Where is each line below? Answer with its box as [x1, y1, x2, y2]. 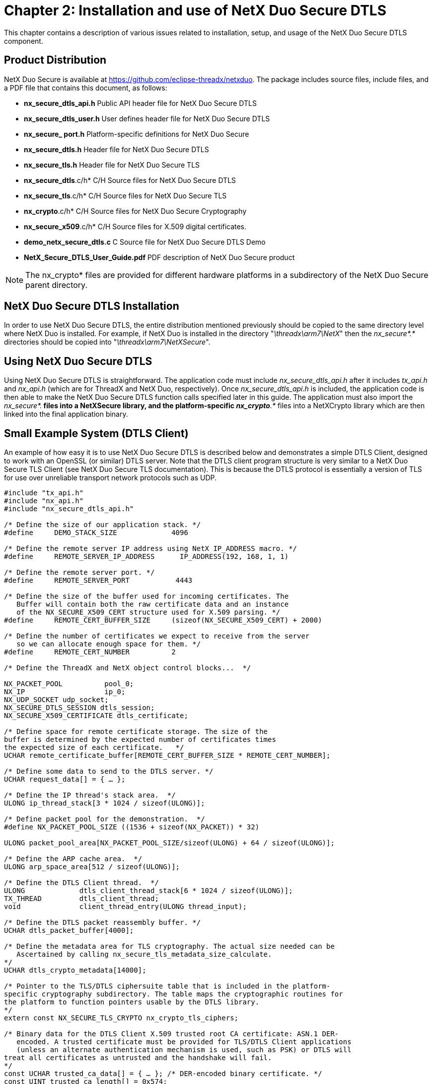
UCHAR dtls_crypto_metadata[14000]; [4, 966, 146, 975]
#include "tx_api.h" [4, 489, 84, 497]
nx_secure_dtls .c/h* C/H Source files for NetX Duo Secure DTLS [24, 176, 236, 184]
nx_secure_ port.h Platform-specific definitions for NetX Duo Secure [24, 129, 249, 138]
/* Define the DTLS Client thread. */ [4, 879, 159, 887]
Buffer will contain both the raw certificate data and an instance [16, 600, 289, 609]
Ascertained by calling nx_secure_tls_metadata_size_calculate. [16, 950, 272, 959]
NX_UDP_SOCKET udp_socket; [4, 696, 109, 704]
